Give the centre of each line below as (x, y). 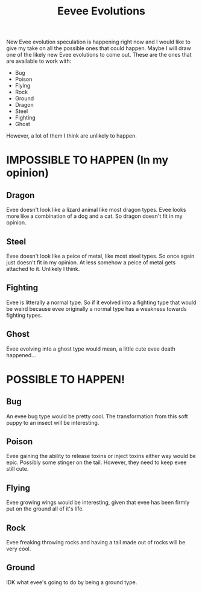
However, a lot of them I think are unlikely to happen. (72, 136)
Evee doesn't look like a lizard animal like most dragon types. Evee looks (96, 210)
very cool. (19, 549)
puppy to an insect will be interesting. (53, 422)
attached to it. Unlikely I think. (43, 269)
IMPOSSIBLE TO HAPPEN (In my (87, 160)
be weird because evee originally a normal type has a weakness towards (96, 308)
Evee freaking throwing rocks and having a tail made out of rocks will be (96, 543)
